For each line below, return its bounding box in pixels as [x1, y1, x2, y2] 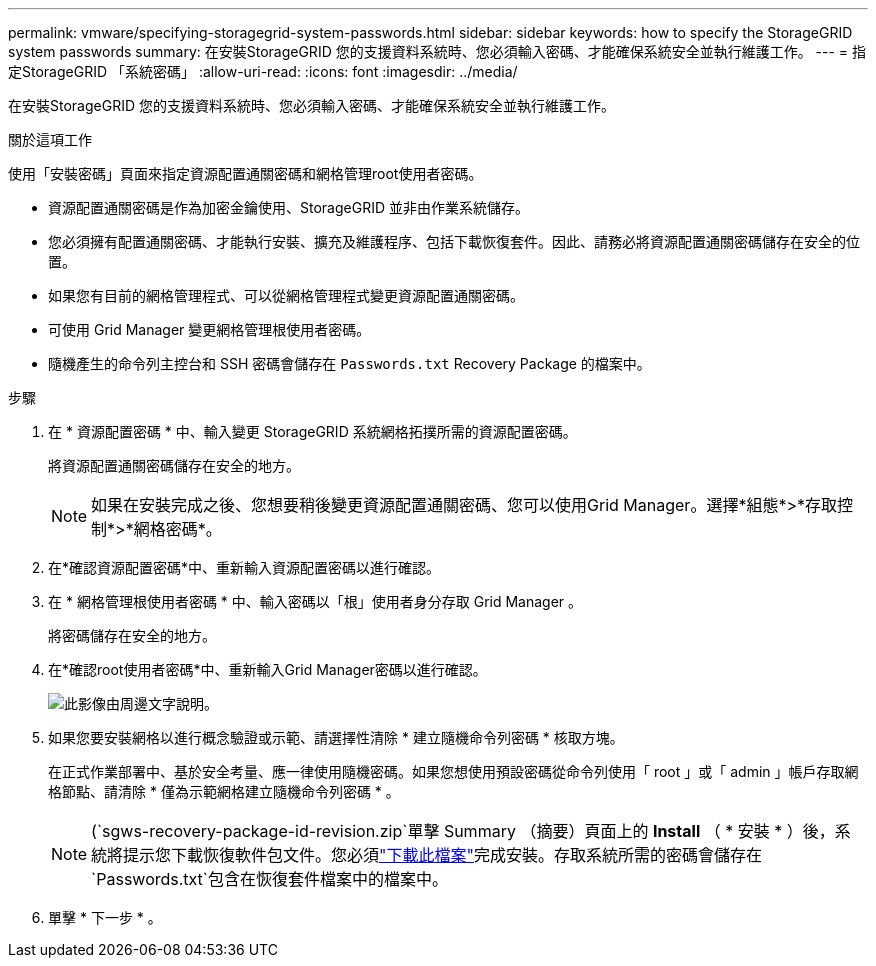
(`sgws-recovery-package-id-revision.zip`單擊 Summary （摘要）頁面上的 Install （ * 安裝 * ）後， [91, 821, 835, 841]
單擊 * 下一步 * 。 [48, 909, 162, 926]
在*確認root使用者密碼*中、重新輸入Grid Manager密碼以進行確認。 [48, 661, 487, 678]
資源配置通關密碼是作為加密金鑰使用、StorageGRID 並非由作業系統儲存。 [48, 199, 529, 216]
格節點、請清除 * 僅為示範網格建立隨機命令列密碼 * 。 [48, 783, 400, 800]
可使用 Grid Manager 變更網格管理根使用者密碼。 [48, 321, 371, 338]
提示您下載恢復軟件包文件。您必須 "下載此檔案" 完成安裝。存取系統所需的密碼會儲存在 [123, 845, 763, 865]
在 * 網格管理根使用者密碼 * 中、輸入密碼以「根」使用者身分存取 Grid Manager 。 [48, 593, 583, 610]
